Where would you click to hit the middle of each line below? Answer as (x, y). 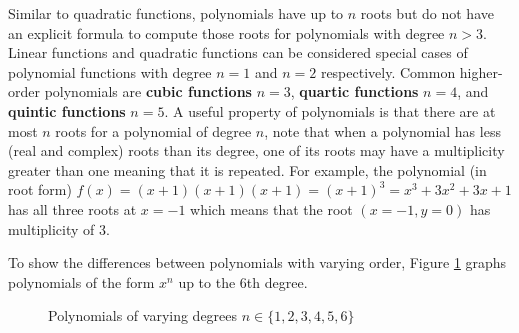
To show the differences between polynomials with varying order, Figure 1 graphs (257, 262)
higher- (481, 71)
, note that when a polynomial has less (382, 130)
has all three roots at (72, 208)
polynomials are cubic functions (148, 91)
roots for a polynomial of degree (153, 130)
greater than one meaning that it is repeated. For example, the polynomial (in (247, 169)
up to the (207, 281)
